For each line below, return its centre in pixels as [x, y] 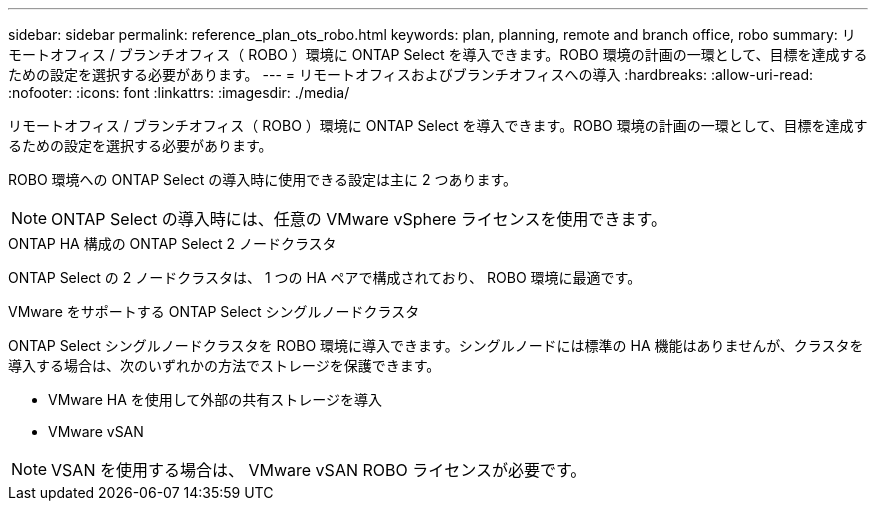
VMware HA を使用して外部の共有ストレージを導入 [215, 399]
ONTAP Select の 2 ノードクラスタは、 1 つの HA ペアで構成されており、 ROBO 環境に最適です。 [325, 277]
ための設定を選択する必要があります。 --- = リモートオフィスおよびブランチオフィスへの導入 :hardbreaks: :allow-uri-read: [410, 74]
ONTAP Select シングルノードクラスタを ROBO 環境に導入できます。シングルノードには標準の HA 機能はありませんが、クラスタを [436, 345]
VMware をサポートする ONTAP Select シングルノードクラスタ [214, 311]
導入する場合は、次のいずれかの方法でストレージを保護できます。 [224, 365]
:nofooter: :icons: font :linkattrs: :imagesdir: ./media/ [179, 92]
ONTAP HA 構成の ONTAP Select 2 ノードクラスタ [172, 243]
